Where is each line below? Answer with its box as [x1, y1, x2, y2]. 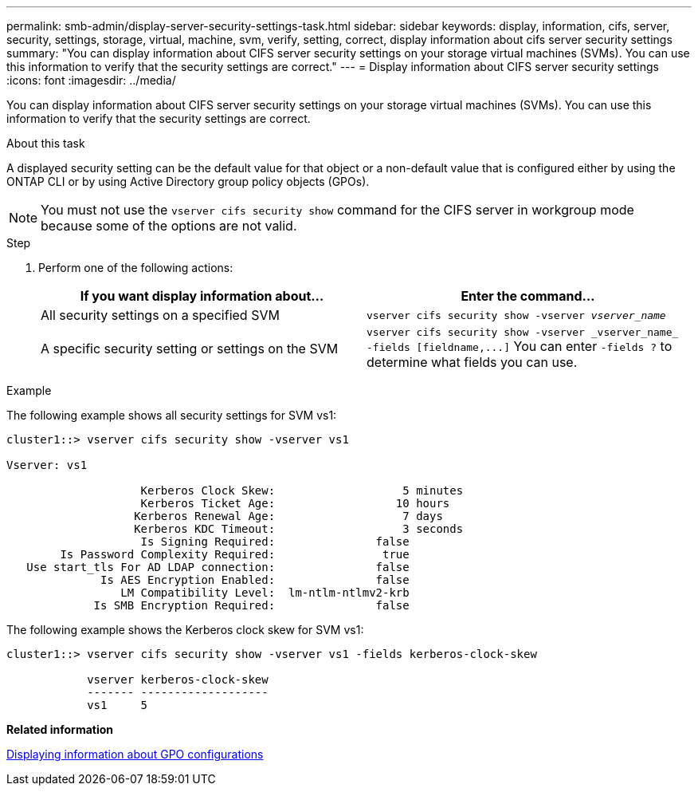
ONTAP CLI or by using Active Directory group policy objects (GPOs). [6, 175, 370, 188]
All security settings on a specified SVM [41, 307, 280, 323]
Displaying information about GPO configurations [6, 747, 264, 761]
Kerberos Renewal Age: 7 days [134, 510, 443, 522]
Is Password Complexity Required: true [60, 548, 410, 561]
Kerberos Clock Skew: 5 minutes [140, 484, 464, 497]
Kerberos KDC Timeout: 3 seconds [134, 522, 464, 535]
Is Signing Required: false [140, 535, 410, 548]
